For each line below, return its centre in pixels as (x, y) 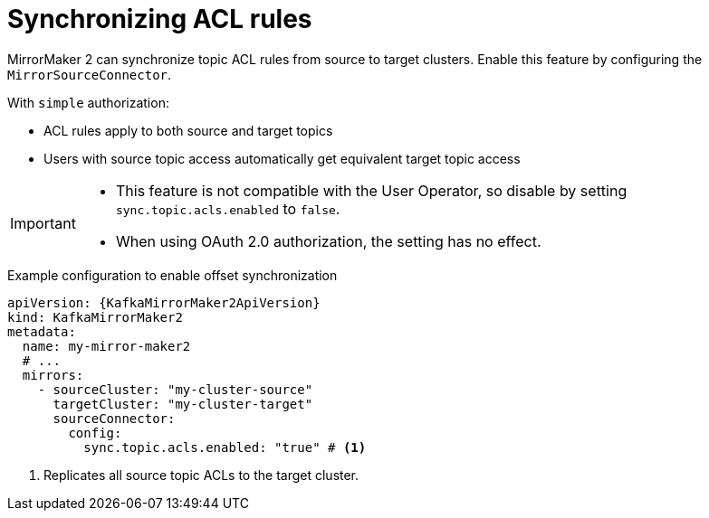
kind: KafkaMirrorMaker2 (95, 317)
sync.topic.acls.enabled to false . (228, 208)
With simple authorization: (88, 102)
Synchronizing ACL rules (160, 19)
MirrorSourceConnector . (90, 74)
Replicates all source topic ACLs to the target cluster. (201, 475)
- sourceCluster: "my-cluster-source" (175, 389)
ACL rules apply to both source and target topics (188, 130)
